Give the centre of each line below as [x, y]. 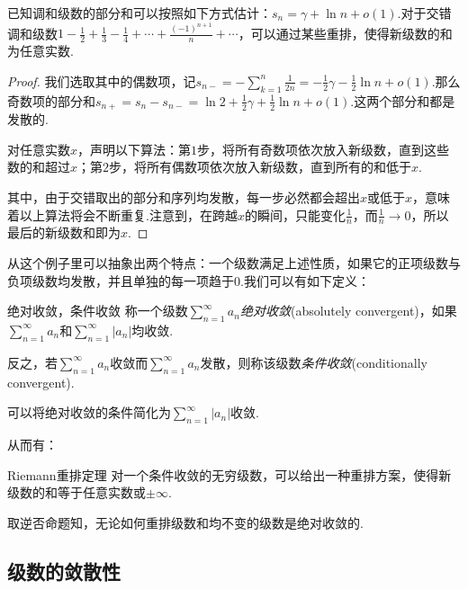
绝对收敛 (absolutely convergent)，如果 [348, 311]
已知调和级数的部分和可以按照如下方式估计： [139, 13]
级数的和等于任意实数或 [76, 492]
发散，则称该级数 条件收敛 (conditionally [314, 362]
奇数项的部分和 [51, 100]
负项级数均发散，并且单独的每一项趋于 [121, 280]
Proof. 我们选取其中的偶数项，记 [102, 80]
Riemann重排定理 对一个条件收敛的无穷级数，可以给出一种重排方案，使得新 [229, 474]
